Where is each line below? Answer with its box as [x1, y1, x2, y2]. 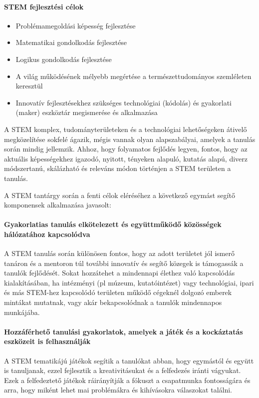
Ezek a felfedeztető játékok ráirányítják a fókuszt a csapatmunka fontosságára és [4, 374, 251, 385]
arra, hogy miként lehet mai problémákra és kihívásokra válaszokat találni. [4, 384, 232, 395]
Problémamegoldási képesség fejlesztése [15, 20, 136, 30]
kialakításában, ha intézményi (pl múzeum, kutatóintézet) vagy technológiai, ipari [4, 277, 254, 287]
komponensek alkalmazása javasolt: [4, 199, 111, 210]
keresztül [15, 80, 43, 91]
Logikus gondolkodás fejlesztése [15, 53, 112, 64]
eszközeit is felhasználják [4, 336, 91, 346]
